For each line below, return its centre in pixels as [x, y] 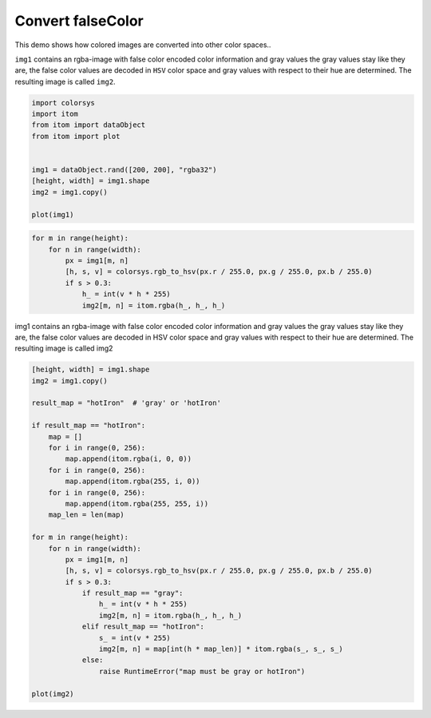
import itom [55, 114]
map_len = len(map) [87, 515]
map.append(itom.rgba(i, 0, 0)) [128, 459]
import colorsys [63, 103]
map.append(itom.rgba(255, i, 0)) [132, 482]
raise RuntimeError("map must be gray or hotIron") [202, 671]
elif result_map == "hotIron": [143, 627]
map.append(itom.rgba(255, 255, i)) [137, 504]
